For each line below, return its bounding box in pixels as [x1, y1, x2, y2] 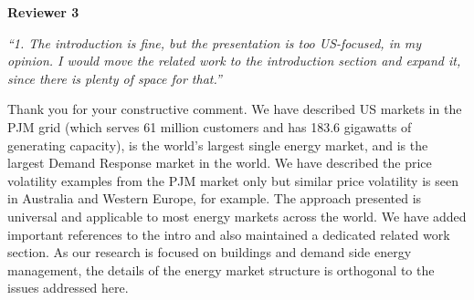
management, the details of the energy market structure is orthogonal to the [7, 260, 435, 279]
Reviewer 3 [7, 3, 79, 21]
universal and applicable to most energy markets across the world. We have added [7, 206, 467, 225]
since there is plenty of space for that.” [7, 68, 222, 88]
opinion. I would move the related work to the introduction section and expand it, [7, 51, 461, 70]
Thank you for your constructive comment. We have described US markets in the [7, 99, 462, 119]
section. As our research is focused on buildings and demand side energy [7, 243, 412, 262]
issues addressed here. [7, 278, 129, 297]
